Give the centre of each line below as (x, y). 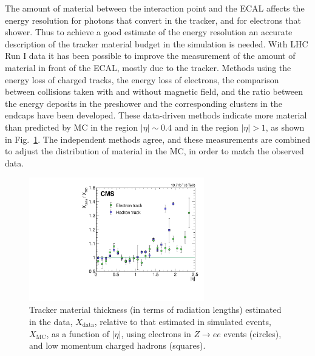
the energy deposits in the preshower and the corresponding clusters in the (144, 103)
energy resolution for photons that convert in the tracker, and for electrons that (153, 20)
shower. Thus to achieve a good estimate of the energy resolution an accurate (149, 32)
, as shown (285, 127)
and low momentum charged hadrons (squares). (117, 345)
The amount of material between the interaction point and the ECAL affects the (155, 8)
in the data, (51, 322)
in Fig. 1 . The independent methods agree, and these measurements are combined (158, 139)
